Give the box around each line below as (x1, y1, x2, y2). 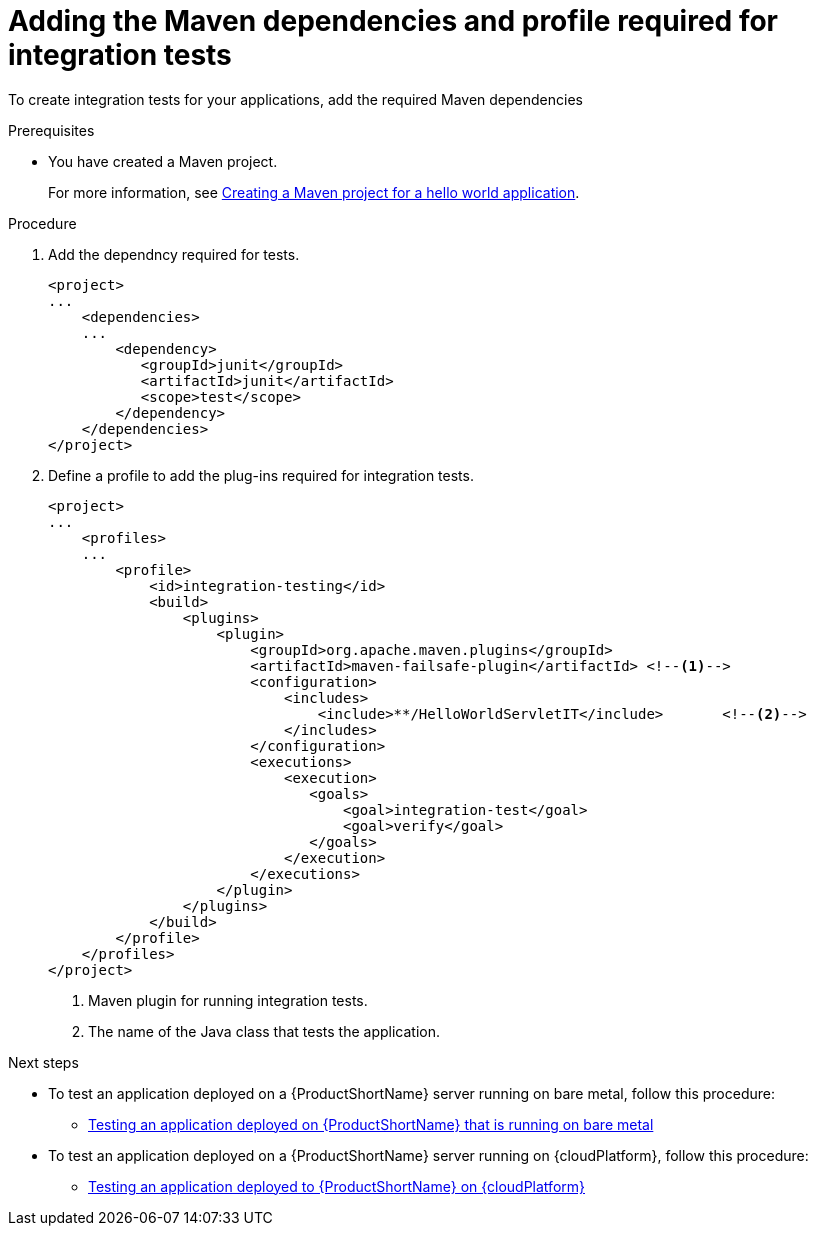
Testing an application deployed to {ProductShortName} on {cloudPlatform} (88, 1177, 585, 1195)
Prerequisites (8, 121, 95, 139)
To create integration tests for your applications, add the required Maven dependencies (8, 90, 583, 108)
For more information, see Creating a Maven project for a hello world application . (48, 183, 580, 201)
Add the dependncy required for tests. (48, 245, 300, 263)
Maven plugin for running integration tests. (88, 991, 368, 1009)
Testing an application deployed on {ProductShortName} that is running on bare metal (88, 1115, 654, 1133)
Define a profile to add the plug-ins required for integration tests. (48, 466, 474, 484)
